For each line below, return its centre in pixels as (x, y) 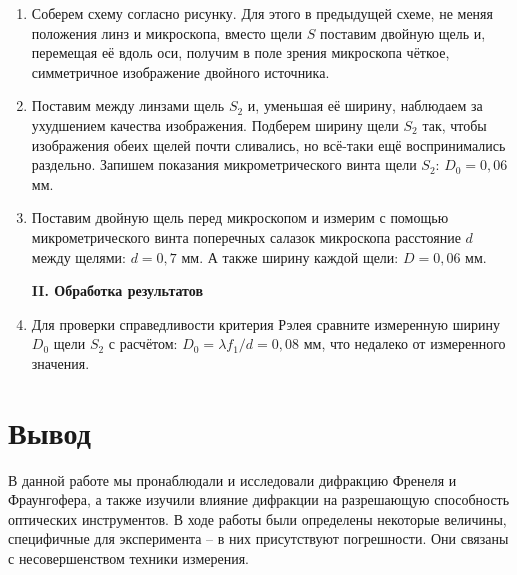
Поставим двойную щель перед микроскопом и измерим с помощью (240, 217)
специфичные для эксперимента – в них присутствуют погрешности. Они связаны (258, 538)
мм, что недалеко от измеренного (404, 343)
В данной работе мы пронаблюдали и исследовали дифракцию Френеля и (232, 479)
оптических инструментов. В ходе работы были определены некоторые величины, (257, 518)
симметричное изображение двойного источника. (180, 71)
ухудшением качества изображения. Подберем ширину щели (215, 124)
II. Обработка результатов (117, 290)
